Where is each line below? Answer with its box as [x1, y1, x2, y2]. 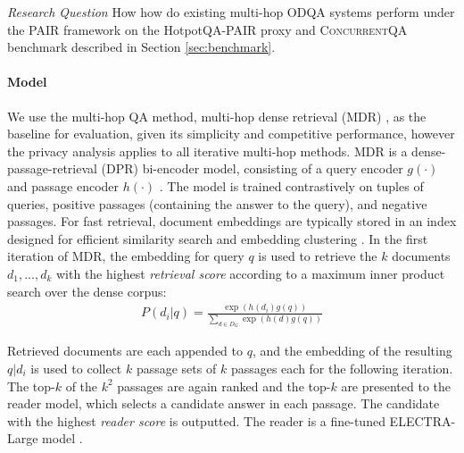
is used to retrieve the [258, 247, 377, 265]
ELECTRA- [389, 411, 456, 430]
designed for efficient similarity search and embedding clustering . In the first [7, 229, 428, 247]
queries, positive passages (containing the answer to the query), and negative [7, 194, 427, 213]
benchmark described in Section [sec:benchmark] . [7, 38, 276, 56]
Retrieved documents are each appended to [7, 341, 243, 360]
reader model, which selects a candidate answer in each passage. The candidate [7, 394, 440, 413]
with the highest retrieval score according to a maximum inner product [55, 264, 445, 282]
